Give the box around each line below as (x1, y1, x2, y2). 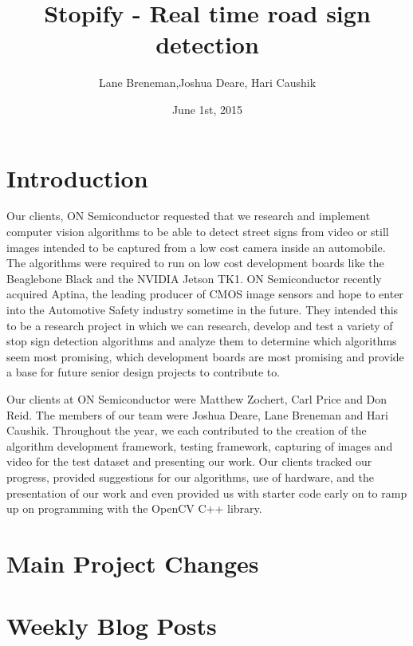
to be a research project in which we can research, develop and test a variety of (6, 317, 393, 333)
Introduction (6, 161, 148, 194)
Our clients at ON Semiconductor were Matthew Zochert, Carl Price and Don (6, 390, 387, 407)
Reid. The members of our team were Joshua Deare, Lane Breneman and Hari (6, 406, 388, 423)
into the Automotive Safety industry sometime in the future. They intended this (6, 301, 399, 317)
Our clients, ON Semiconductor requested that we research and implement (6, 207, 371, 224)
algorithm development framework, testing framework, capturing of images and (6, 437, 393, 454)
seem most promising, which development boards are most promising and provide (6, 348, 404, 364)
